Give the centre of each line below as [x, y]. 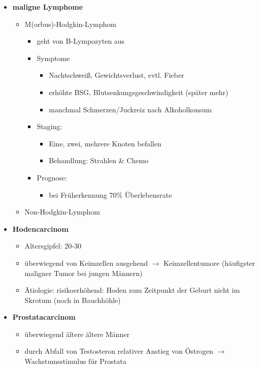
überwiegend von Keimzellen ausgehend [86, 263]
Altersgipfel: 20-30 [53, 246]
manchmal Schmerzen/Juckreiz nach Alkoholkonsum [130, 109]
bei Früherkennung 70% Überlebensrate [110, 194]
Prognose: [52, 177]
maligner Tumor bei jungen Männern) [84, 273]
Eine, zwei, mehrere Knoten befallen [105, 143]
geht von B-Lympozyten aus [81, 41]
